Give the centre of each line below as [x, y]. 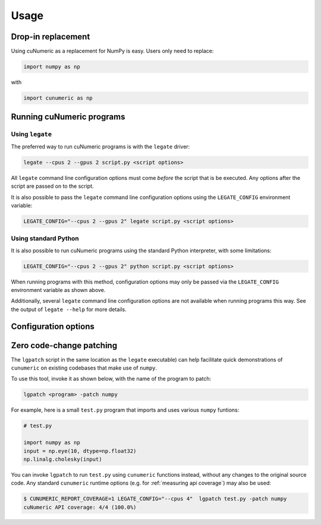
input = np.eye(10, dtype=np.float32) [80, 451]
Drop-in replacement [51, 37]
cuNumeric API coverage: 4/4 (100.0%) [80, 507]
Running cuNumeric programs [68, 117]
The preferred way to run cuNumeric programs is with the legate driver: [100, 147]
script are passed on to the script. [53, 186]
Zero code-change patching [64, 345]
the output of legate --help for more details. [69, 309]
